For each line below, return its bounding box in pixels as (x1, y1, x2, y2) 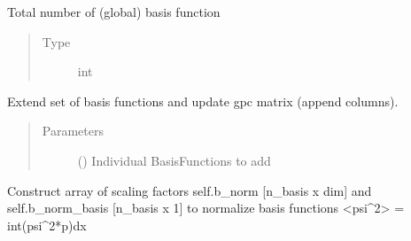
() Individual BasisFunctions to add (77, 151, 271, 169)
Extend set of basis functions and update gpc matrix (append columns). (7, 91, 399, 110)
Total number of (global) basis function (7, 3, 221, 20)
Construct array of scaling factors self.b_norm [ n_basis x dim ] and (7, 181, 372, 199)
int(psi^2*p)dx (7, 215, 87, 234)
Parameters (42, 121, 104, 140)
